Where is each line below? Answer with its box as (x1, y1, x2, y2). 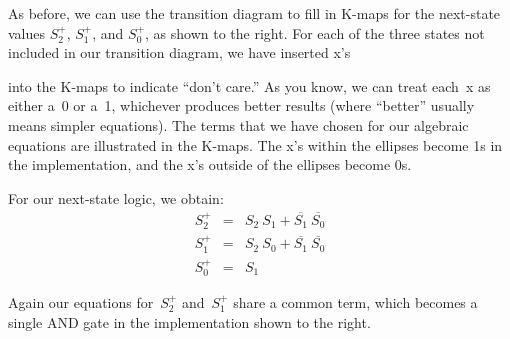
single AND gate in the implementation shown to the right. (8, 311, 371, 332)
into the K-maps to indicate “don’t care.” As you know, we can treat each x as (8, 75, 491, 96)
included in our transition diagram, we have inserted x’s (8, 42, 351, 63)
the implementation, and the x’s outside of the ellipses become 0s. (8, 154, 412, 175)
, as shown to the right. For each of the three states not (145, 22, 485, 43)
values (8, 22, 46, 43)
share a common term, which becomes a (233, 291, 478, 312)
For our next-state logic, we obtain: (8, 187, 224, 208)
